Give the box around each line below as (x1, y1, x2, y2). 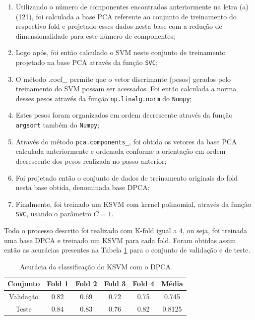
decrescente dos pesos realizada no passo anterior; (15, 155, 167, 166)
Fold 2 (75, 278, 97, 289)
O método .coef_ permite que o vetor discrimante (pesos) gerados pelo (15, 73, 231, 84)
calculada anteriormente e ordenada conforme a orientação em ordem (15, 146, 226, 156)
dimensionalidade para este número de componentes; (15, 30, 175, 41)
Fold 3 (104, 278, 126, 289)
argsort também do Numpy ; (15, 120, 100, 130)
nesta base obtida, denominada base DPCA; (15, 182, 150, 192)
